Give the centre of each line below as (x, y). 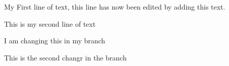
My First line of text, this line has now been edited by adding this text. (115, 7)
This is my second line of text (50, 23)
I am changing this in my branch (55, 41)
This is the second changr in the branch (65, 57)
